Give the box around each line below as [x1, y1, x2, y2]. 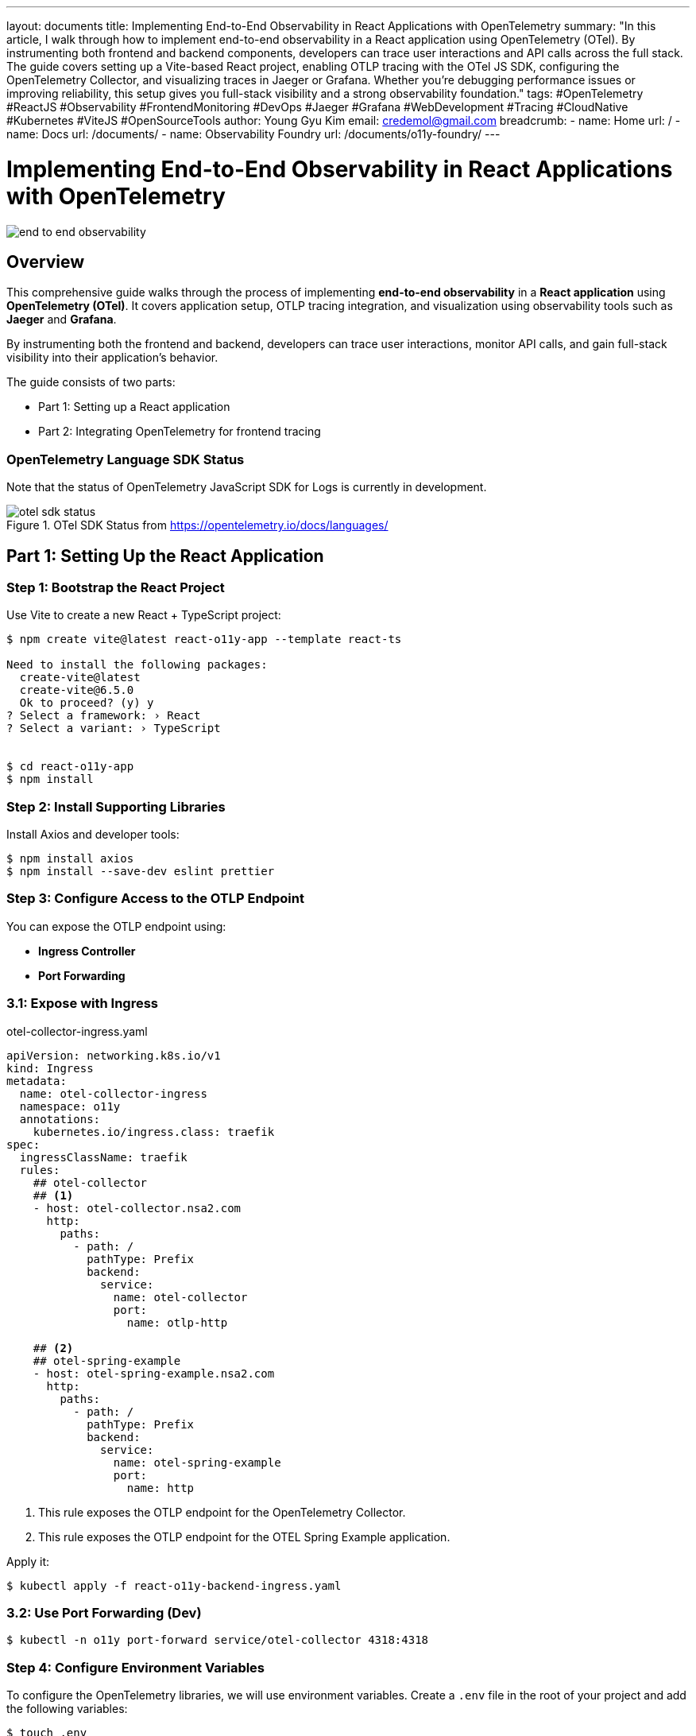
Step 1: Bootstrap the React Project [6, 579, 225, 595]
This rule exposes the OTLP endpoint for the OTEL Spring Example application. [38, 1529, 450, 1544]
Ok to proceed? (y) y [19, 696, 154, 710]
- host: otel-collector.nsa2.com [33, 1201, 242, 1215]
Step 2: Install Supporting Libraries [6, 798, 226, 815]
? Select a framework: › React [6, 709, 201, 723]
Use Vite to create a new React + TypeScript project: [6, 608, 281, 622]
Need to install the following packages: [6, 658, 268, 672]
